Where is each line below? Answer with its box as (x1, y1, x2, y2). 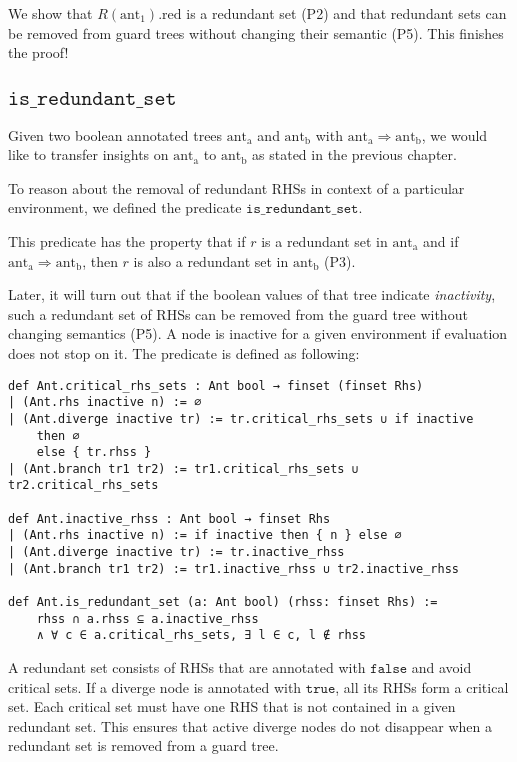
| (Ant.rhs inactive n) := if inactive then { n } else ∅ (8, 528, 402, 543)
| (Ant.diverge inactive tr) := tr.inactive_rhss (8, 545, 345, 560)
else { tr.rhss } (36, 445, 152, 460)
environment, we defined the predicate (8, 197, 242, 218)
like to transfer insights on (8, 144, 169, 165)
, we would (421, 124, 488, 145)
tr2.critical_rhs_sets (8, 478, 159, 493)
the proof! (8, 42, 69, 63)
